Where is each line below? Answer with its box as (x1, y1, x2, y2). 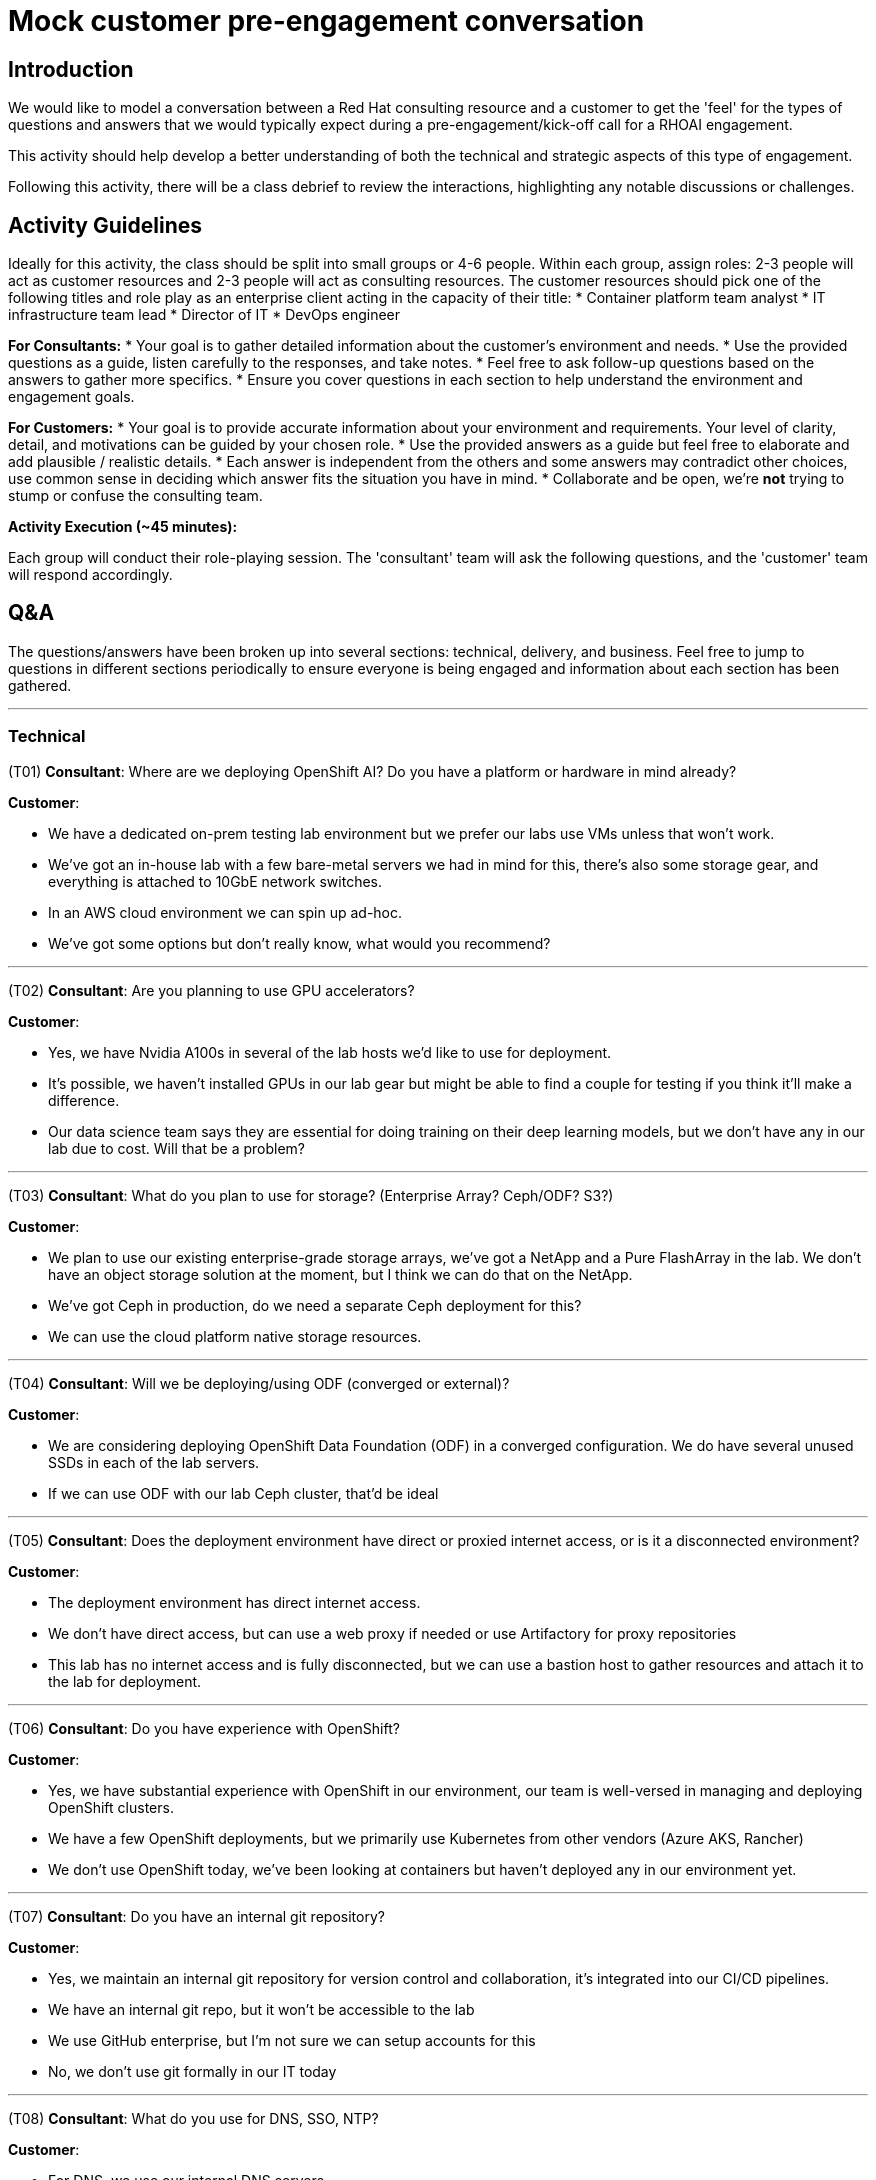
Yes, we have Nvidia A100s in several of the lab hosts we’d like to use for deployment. (48, 1043, 612, 1061)
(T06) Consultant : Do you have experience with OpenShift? (8, 1719, 400, 1737)
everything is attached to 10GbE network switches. (48, 872, 383, 890)
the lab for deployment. (48, 1672, 202, 1690)
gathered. (8, 676, 72, 694)
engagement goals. (8, 388, 135, 406)
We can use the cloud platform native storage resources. (48, 1327, 422, 1345)
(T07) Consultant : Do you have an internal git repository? (8, 1907, 385, 1925)
